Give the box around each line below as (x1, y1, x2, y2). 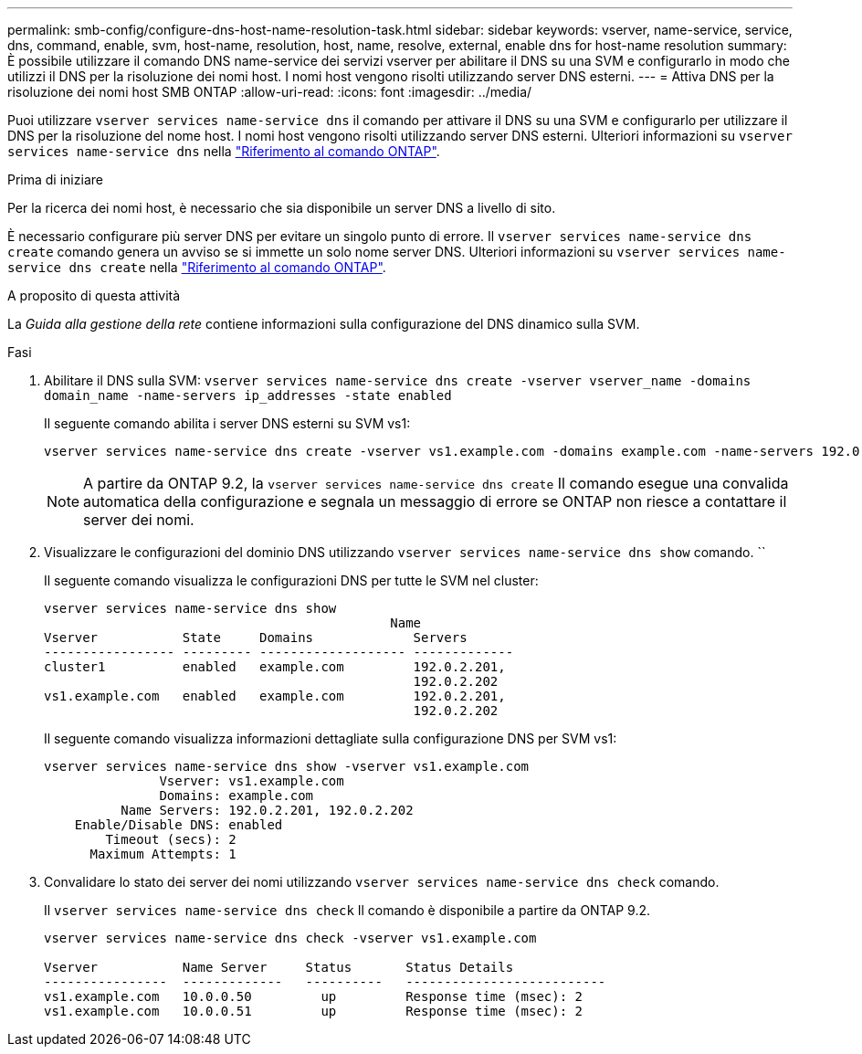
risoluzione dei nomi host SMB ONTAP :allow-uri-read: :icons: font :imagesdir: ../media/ (7, 84, 532, 100)
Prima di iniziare (7, 172, 103, 187)
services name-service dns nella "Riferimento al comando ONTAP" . (7, 143, 440, 159)
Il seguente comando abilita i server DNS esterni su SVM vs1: (44, 416, 411, 431)
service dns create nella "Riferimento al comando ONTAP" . (7, 259, 386, 275)
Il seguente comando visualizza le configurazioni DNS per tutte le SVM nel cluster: (44, 573, 539, 588)
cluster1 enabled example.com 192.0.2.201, (44, 659, 506, 674)
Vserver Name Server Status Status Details (44, 960, 514, 975)
